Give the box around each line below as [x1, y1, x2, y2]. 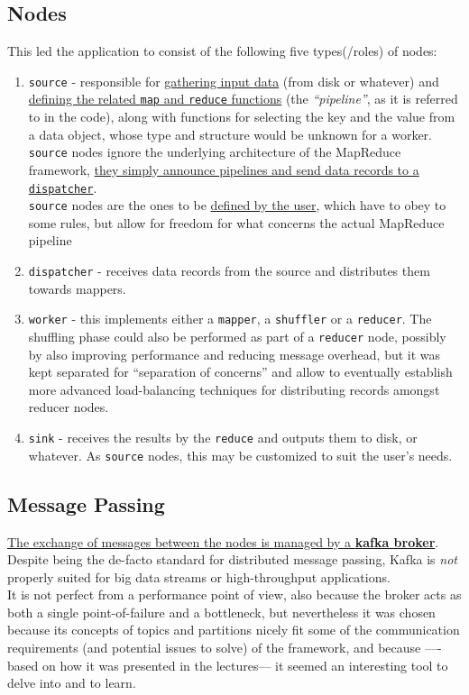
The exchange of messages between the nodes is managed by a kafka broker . [7, 532, 439, 551]
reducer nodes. [28, 398, 109, 416]
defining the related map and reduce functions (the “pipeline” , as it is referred [28, 89, 458, 108]
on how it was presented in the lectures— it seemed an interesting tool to [41, 655, 448, 674]
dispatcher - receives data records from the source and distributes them [28, 261, 430, 280]
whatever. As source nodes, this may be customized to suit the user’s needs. [28, 445, 453, 464]
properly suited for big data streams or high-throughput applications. [7, 567, 391, 586]
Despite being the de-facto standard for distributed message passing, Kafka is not [7, 550, 457, 569]
